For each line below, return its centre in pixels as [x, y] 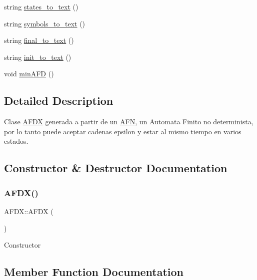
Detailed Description [59, 101]
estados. [16, 141]
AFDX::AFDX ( [29, 211]
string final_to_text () [39, 40]
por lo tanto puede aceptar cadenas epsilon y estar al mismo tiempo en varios [123, 131]
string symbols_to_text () [45, 23]
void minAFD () [29, 74]
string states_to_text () [41, 6]
